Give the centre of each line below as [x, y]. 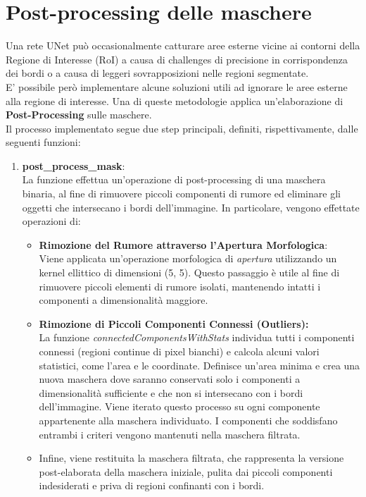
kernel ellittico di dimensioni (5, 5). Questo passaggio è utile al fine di [189, 272]
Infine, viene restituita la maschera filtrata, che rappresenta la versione [191, 458]
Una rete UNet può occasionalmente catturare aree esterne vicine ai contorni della [183, 45]
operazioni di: [51, 221]
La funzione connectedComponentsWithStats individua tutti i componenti [197, 337]
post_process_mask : [74, 165]
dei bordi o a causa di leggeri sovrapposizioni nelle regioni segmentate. [157, 73]
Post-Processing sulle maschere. [79, 115]
